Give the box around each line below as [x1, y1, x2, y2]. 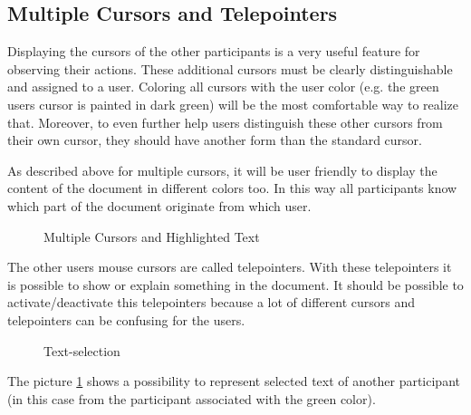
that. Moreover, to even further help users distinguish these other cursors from [7, 112, 443, 131]
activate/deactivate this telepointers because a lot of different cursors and [7, 293, 416, 312]
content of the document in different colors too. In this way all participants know [7, 179, 457, 198]
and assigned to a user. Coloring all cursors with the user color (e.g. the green [7, 77, 439, 96]
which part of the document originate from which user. [7, 196, 312, 215]
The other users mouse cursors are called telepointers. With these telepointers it [7, 257, 452, 276]
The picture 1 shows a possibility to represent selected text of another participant [7, 372, 460, 391]
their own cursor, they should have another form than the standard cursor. [7, 130, 422, 150]
